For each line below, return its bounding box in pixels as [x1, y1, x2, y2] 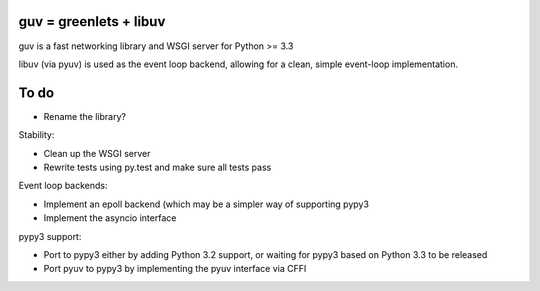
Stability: [18, 129, 55, 141]
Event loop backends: [18, 180, 109, 192]
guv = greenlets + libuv [18, 13, 166, 30]
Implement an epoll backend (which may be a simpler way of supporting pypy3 [43, 198, 370, 210]
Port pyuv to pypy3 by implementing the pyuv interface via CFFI [43, 263, 307, 275]
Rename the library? [43, 110, 127, 122]
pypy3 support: [18, 230, 82, 242]
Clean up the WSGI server [43, 147, 151, 159]
